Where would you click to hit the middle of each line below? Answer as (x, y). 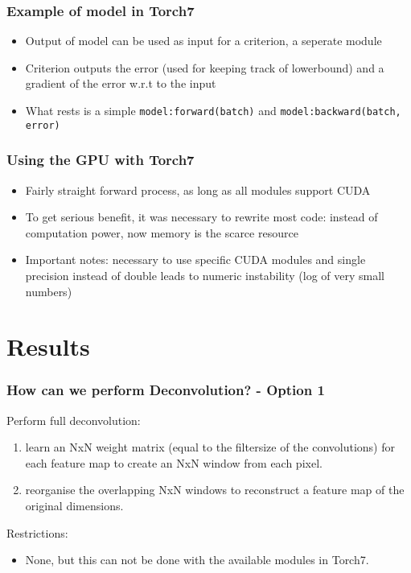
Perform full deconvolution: (74, 420)
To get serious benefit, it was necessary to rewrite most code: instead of (201, 217)
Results (48, 346)
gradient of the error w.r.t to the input (121, 83)
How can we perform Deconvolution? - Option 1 (166, 390)
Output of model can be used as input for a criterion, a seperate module (203, 41)
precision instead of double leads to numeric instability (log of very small (205, 275)
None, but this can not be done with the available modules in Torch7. (197, 560)
